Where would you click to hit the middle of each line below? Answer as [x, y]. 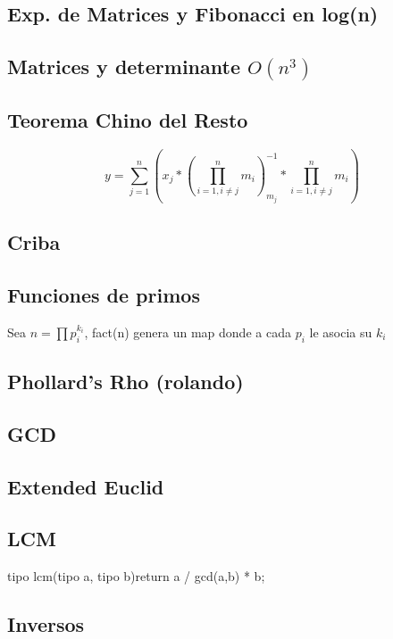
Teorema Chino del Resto [128, 120]
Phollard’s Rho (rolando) [125, 381]
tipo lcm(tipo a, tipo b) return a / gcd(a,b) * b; [136, 576]
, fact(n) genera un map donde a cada [188, 332]
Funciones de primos [104, 294]
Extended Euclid [86, 486]
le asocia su [341, 332]
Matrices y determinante [124, 66]
